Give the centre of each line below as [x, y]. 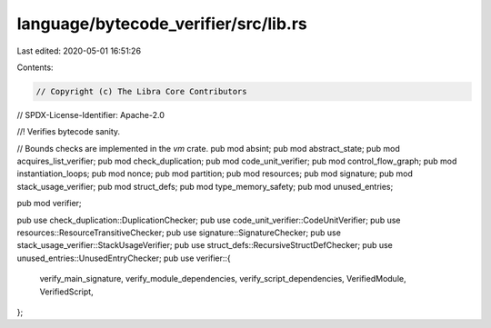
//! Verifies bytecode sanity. [69, 132]
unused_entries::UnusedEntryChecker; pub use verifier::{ [124, 258]
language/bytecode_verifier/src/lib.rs [162, 24]
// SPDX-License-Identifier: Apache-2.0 [91, 114]
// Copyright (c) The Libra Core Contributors [141, 91]
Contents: [35, 67]
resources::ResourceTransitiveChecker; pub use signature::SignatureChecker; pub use [179, 233]
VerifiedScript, [67, 292]
